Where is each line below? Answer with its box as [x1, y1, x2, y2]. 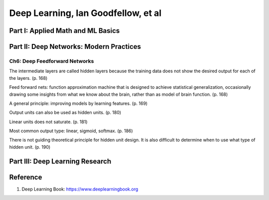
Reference [9, 173, 42, 182]
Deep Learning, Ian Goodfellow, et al [9, 7, 162, 18]
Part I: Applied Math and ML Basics [9, 26, 120, 35]
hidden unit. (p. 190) [9, 144, 51, 150]
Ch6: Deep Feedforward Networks [9, 57, 94, 64]
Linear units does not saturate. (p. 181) [9, 119, 88, 125]
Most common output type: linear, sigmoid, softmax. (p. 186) [9, 128, 133, 134]
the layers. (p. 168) [9, 75, 48, 81]
